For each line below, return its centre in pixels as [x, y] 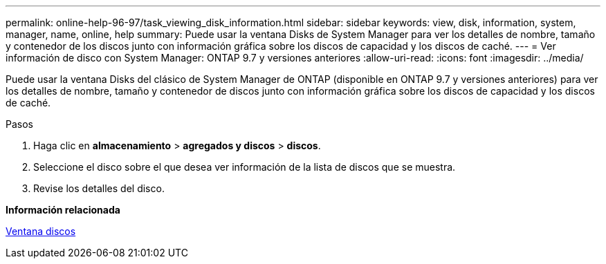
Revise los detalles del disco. [99, 188]
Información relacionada [63, 210]
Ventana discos [41, 231]
